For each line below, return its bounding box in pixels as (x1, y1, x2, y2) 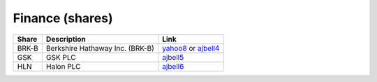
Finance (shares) (13, 10, 113, 26)
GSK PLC (45, 52, 76, 62)
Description (45, 34, 87, 44)
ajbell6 (161, 61, 184, 71)
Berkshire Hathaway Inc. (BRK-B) (45, 43, 155, 53)
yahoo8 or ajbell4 (161, 43, 220, 53)
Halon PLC (45, 61, 81, 71)
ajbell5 (161, 52, 184, 62)
